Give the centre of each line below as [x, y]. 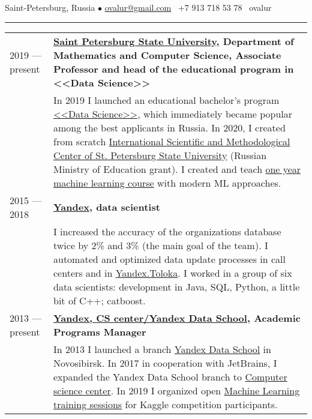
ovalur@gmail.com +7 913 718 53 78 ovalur [188, 7]
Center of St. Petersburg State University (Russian [160, 155]
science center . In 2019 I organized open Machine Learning [177, 390]
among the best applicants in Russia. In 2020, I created [169, 127]
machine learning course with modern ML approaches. [167, 182]
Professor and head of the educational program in [174, 68]
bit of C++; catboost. [100, 300]
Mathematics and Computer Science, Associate [167, 55]
